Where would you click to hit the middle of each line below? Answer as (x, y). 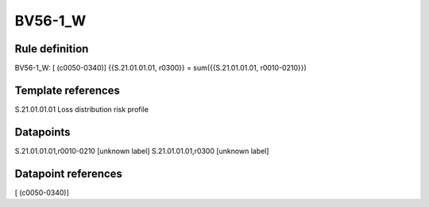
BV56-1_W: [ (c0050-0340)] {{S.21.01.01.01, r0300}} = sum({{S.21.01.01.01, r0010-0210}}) (161, 68)
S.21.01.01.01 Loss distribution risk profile (81, 109)
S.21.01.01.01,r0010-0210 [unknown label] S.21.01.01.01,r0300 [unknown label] (142, 151)
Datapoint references (69, 173)
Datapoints (43, 132)
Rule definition (52, 49)
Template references (68, 90)
